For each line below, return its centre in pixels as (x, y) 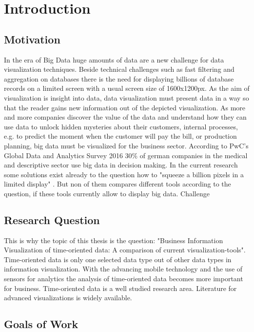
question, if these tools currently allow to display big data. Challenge (107, 193)
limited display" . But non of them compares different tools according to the (117, 184)
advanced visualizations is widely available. (68, 298)
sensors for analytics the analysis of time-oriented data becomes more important (124, 279)
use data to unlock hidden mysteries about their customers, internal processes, (121, 126)
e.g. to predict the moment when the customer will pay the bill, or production (120, 136)
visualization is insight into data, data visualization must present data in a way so (127, 97)
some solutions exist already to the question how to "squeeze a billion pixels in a (124, 174)
